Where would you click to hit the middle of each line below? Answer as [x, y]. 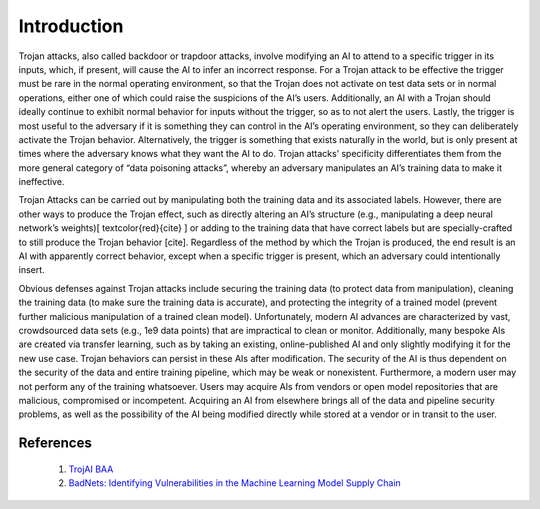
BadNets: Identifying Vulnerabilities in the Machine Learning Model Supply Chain [235, 483]
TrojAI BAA [91, 469]
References [55, 443]
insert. [31, 270]
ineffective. [41, 182]
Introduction [71, 26]
